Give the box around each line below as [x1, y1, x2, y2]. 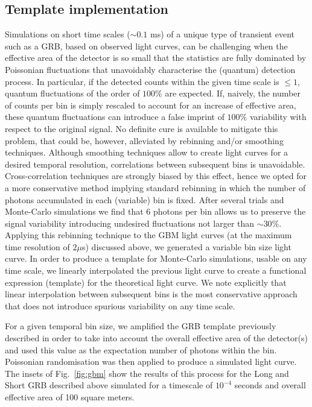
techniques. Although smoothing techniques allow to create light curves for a [5, 146, 288, 159]
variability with [249, 110, 307, 123]
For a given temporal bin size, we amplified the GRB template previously [5, 320, 276, 332]
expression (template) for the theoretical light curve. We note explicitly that [5, 276, 287, 288]
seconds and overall [234, 379, 306, 391]
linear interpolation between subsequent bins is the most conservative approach [5, 288, 298, 300]
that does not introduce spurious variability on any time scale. [5, 299, 235, 312]
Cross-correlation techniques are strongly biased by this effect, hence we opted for [5, 169, 307, 182]
